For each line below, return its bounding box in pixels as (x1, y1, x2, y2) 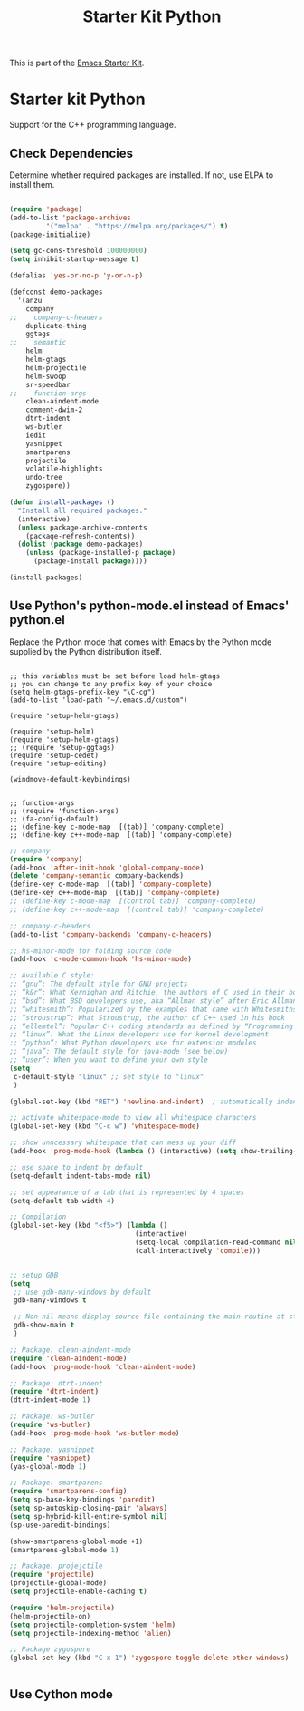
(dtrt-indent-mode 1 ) (9, 1395, 91, 1405)
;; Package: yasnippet (9, 1444, 95, 1454)
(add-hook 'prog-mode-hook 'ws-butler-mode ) (9, 1428, 180, 1438)
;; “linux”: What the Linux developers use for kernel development (9, 1030, 270, 1039)
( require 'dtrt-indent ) (9, 1387, 100, 1396)
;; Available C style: (9, 971, 95, 980)
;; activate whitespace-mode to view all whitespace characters (9, 1113, 257, 1123)
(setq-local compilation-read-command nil (134, 1238, 298, 1247)
